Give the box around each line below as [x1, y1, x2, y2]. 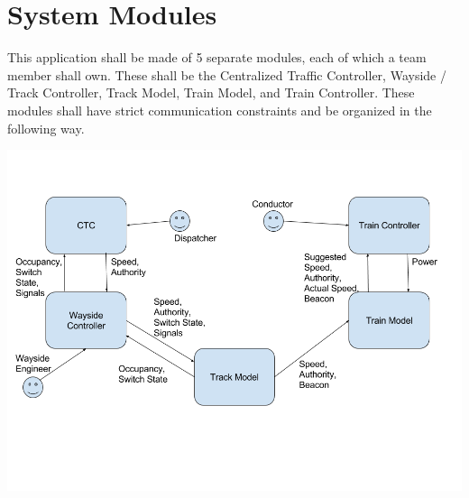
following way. [7, 118, 85, 137]
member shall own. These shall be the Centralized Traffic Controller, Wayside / [7, 65, 446, 84]
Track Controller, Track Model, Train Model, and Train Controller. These [7, 83, 415, 102]
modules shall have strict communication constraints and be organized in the [7, 100, 432, 119]
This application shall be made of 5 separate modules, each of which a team [7, 48, 427, 67]
